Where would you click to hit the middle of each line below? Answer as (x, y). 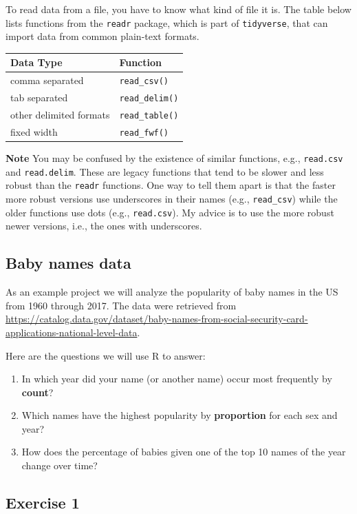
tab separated (39, 97)
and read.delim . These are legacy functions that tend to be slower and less (165, 171)
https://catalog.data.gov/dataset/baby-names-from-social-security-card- (157, 319)
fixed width (34, 131)
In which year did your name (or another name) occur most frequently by (177, 379)
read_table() (149, 116)
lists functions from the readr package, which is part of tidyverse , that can (167, 22)
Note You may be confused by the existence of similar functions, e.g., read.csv (174, 158)
